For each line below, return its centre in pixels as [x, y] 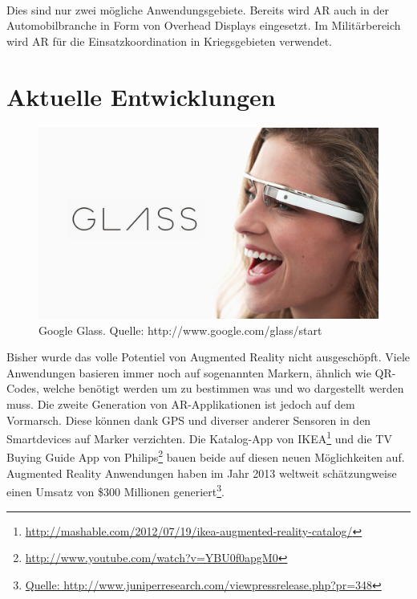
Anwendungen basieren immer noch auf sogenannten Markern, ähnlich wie [189, 372]
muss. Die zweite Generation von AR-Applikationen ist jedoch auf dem [181, 403]
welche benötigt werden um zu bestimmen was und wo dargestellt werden [223, 388]
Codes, [23, 388]
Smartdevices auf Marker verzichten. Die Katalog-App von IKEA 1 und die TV [199, 437]
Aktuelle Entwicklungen [141, 96]
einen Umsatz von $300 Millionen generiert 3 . [116, 490]
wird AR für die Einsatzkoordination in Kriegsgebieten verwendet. [169, 41]
